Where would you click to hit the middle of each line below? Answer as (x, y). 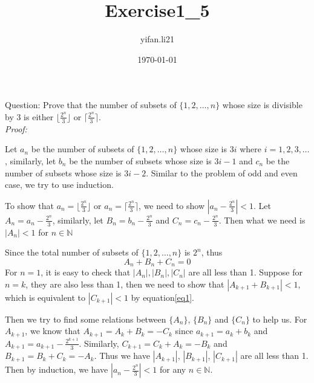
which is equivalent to (45, 297)
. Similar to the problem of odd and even (222, 172)
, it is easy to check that (86, 272)
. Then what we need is (262, 220)
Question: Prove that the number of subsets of (91, 105)
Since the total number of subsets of (72, 252)
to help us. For (280, 319)
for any (173, 369)
